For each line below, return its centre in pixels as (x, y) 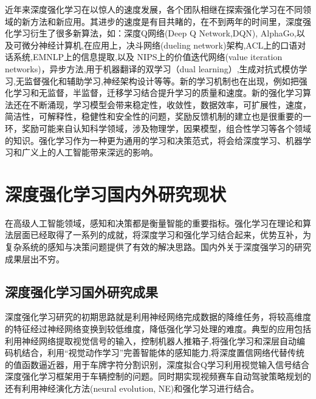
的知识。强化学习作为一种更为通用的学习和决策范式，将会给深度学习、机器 (154, 140)
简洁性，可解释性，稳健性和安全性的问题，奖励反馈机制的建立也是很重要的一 (158, 116)
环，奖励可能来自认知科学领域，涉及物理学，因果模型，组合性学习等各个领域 (158, 128)
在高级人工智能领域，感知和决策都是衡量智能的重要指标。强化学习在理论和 (154, 223)
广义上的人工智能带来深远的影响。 (90, 152)
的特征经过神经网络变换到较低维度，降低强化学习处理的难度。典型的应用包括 (158, 329)
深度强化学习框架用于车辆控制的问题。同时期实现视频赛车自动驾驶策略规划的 (158, 376)
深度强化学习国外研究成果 (81, 291)
